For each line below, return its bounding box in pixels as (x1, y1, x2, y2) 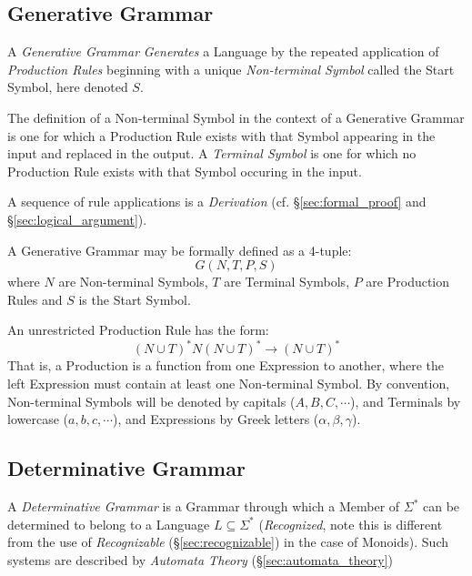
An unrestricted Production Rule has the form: (7, 320, 269, 339)
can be (423, 497, 460, 515)
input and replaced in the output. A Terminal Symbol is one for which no (7, 144, 417, 163)
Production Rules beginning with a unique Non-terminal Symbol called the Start (7, 59, 455, 78)
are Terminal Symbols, (224, 272, 350, 291)
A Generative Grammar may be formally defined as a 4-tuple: (7, 240, 352, 259)
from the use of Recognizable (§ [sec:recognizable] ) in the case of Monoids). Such (7, 532, 448, 551)
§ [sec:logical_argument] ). (7, 209, 147, 228)
